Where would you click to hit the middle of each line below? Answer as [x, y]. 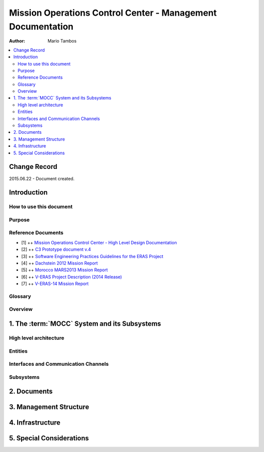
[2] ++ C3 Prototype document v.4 [56, 249]
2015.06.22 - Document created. [42, 178]
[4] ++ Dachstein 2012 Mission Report [59, 263]
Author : [17, 41]
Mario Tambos [62, 41]
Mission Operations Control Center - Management [113, 13]
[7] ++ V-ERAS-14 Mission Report [55, 284]
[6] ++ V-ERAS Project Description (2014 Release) [72, 277]
